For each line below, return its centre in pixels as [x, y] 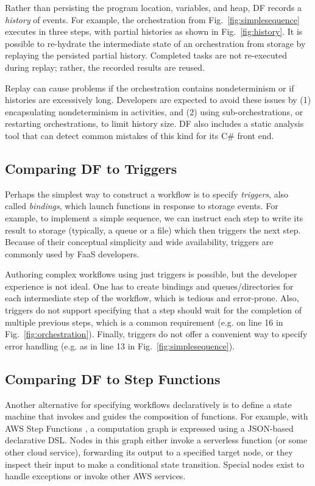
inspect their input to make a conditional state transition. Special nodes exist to [155, 464]
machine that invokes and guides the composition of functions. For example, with [157, 416]
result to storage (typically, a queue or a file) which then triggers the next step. [153, 230]
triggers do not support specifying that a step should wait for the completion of [154, 310]
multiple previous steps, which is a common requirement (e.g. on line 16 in [144, 322]
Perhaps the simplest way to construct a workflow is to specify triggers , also [147, 194]
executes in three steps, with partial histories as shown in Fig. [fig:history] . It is [154, 31]
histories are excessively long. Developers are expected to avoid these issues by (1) [158, 100]
